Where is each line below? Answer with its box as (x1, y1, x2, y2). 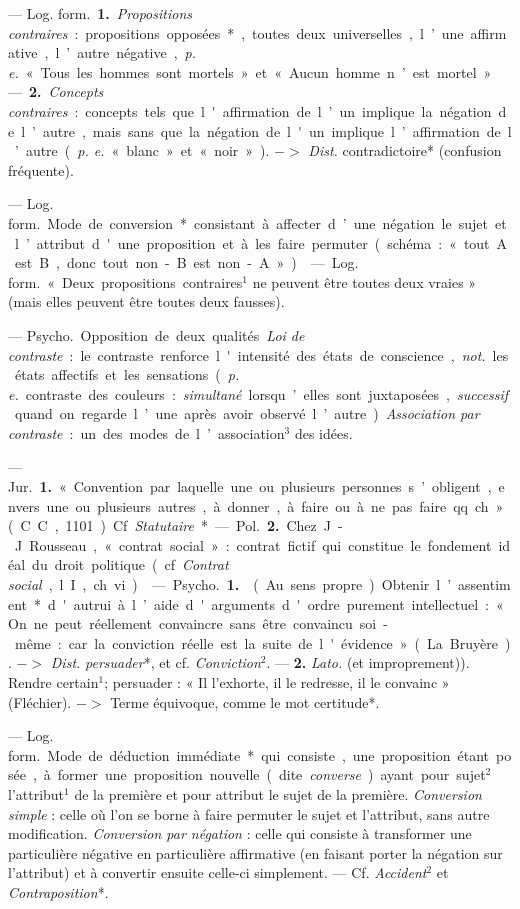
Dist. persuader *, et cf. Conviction (50, 652, 261, 673)
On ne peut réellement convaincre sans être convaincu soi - (8, 613, 388, 634)
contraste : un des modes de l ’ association (8, 422, 285, 443)
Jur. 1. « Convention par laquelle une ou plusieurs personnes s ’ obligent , (8, 476, 492, 497)
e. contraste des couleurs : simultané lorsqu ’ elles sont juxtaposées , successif (8, 383, 509, 404)
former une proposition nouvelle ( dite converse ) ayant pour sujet (57, 764, 486, 785)
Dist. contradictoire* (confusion (308, 140, 502, 161)
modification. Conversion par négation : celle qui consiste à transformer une (8, 823, 472, 844)
